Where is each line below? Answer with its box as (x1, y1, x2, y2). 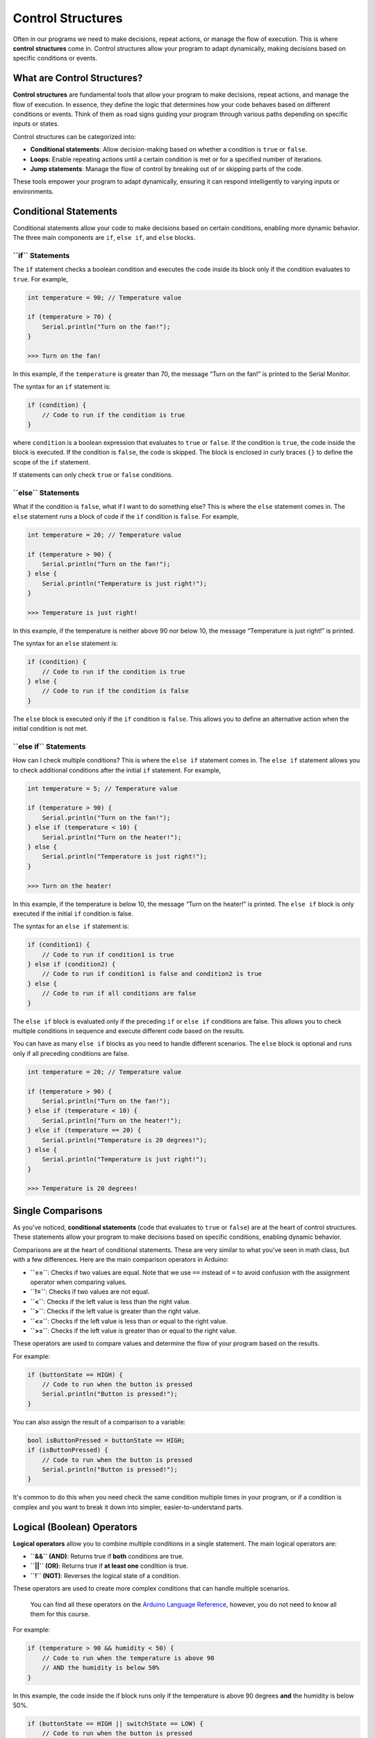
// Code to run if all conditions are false (42, 989, 197, 998)
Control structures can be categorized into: (12, 132, 137, 140)
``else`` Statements (12, 487, 80, 497)
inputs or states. (12, 120, 59, 128)
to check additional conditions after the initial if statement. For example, (12, 765, 222, 774)
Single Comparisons (12, 1205, 103, 1217)
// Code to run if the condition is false (42, 687, 189, 695)
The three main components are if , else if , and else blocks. (12, 234, 196, 242)
